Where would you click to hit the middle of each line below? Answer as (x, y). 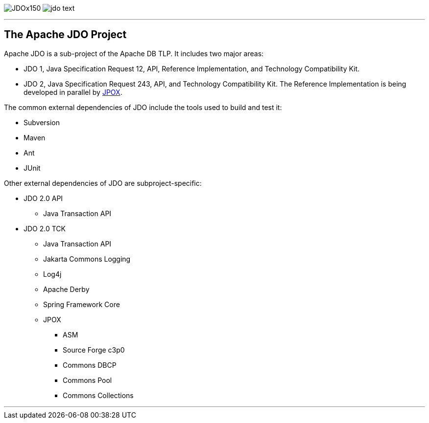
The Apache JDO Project (65, 35)
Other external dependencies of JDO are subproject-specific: (103, 183)
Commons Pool (87, 380)
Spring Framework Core (82, 304)
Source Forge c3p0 (94, 350)
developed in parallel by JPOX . (73, 92)
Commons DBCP (90, 365)
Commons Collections (98, 395)
